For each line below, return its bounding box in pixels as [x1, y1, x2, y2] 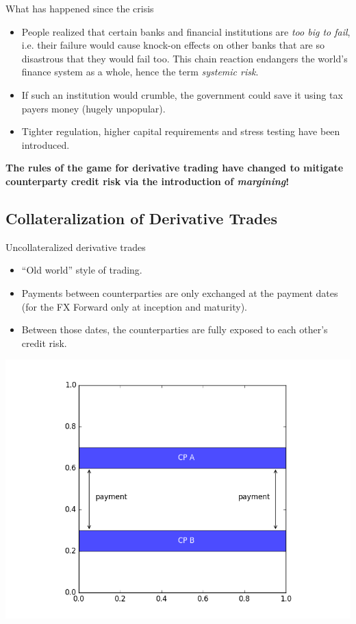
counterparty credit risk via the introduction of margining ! [5, 173, 290, 188]
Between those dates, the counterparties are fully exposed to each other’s [21, 322, 328, 337]
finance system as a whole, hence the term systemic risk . [21, 64, 259, 79]
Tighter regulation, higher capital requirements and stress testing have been [21, 124, 340, 139]
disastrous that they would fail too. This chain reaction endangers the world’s [21, 51, 348, 65]
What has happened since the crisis [5, 1, 154, 15]
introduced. [21, 137, 70, 152]
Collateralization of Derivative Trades [5, 207, 277, 228]
